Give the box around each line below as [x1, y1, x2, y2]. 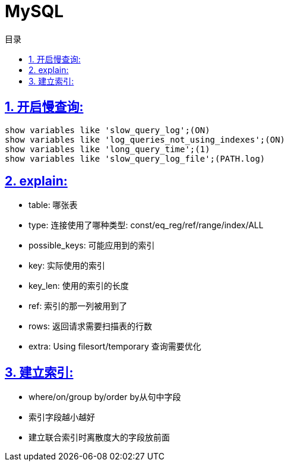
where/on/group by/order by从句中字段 [29, 392, 181, 402]
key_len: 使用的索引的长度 [29, 281, 129, 291]
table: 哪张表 [29, 200, 78, 210]
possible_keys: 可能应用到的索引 [29, 240, 155, 251]
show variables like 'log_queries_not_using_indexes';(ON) [5, 134, 286, 144]
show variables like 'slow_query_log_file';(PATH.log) [5, 153, 265, 163]
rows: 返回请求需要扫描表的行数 [29, 321, 152, 332]
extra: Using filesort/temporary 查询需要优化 [29, 341, 201, 352]
